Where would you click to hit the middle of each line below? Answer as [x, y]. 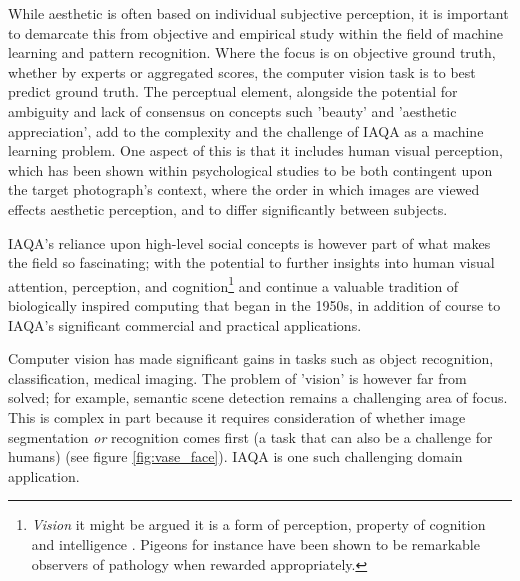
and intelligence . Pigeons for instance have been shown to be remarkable [255, 543]
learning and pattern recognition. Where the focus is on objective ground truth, [252, 52]
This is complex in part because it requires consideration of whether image [237, 416]
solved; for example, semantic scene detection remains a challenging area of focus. [258, 397]
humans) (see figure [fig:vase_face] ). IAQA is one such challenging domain [235, 456]
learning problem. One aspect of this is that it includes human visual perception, [255, 150]
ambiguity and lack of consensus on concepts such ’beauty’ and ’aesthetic [232, 110]
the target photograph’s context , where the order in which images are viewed [244, 189]
